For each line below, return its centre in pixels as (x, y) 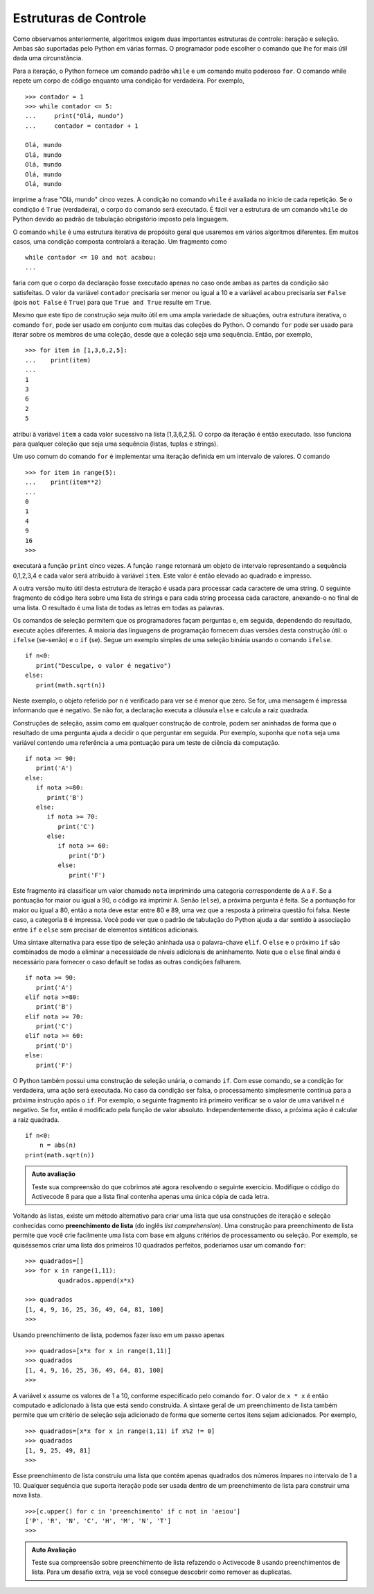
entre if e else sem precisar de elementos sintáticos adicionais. (106, 930)
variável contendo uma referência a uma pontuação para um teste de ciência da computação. (146, 742)
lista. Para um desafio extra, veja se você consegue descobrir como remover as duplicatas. (162, 1572)
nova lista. (27, 1495)
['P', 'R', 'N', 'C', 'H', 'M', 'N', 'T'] (98, 1521)
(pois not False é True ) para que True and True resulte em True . (112, 302)
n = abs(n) (58, 1145)
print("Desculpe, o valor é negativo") (104, 665)
